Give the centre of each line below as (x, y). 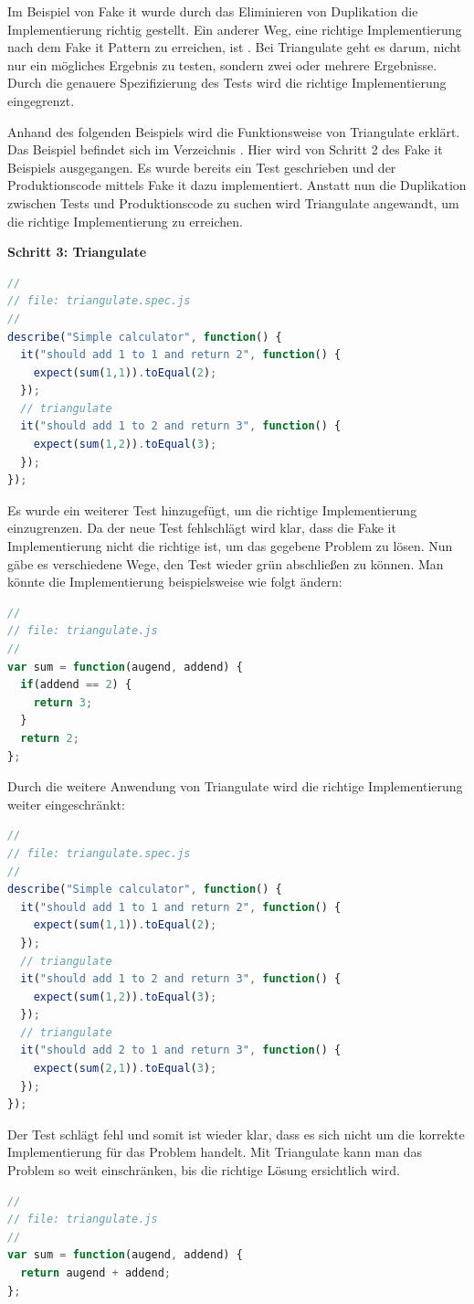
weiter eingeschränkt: (66, 804)
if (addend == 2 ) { (76, 685)
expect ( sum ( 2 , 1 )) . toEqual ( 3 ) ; (125, 1069)
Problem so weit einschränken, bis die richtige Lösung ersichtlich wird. (204, 1170)
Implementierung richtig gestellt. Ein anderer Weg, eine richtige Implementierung (235, 29)
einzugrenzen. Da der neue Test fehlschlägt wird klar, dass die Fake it (202, 528)
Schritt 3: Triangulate (77, 252)
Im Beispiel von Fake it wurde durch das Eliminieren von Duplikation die (213, 11)
